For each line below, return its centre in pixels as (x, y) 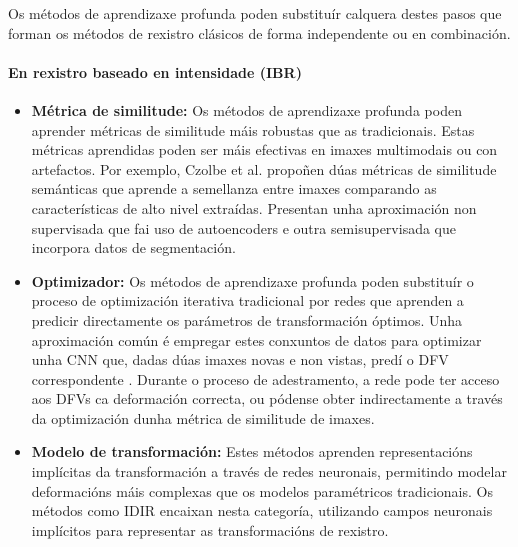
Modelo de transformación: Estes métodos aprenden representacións (252, 451)
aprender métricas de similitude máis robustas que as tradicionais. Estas (253, 129)
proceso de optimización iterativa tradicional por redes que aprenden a (247, 300)
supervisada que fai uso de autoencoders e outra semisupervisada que (243, 227)
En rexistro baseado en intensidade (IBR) (155, 71)
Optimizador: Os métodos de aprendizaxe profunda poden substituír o (252, 280)
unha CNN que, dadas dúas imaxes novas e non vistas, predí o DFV (240, 359)
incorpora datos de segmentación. (133, 247)
